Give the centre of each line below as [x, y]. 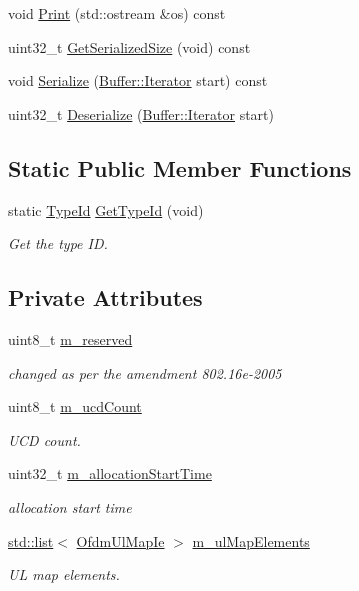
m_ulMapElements [251, 540]
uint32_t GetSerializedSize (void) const [129, 46]
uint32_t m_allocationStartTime [110, 473]
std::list [31, 540]
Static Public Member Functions [180, 167]
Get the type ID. [58, 243]
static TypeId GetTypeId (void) [106, 209]
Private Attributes [105, 297]
